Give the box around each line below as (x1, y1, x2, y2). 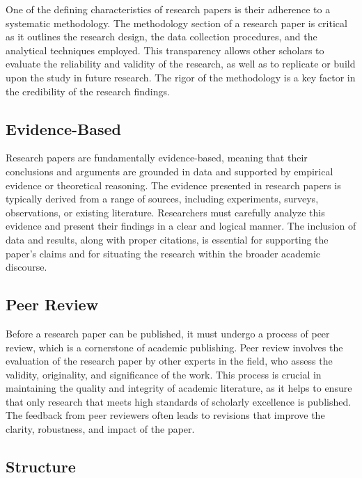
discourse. (6, 260, 47, 274)
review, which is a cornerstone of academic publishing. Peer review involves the (6, 340, 343, 354)
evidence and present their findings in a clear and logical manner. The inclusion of (6, 218, 356, 233)
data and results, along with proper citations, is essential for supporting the (6, 232, 329, 246)
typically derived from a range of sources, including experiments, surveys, (6, 191, 319, 206)
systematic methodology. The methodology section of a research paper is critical (6, 15, 347, 30)
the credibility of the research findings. (6, 83, 170, 98)
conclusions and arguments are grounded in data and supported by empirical (6, 164, 333, 178)
